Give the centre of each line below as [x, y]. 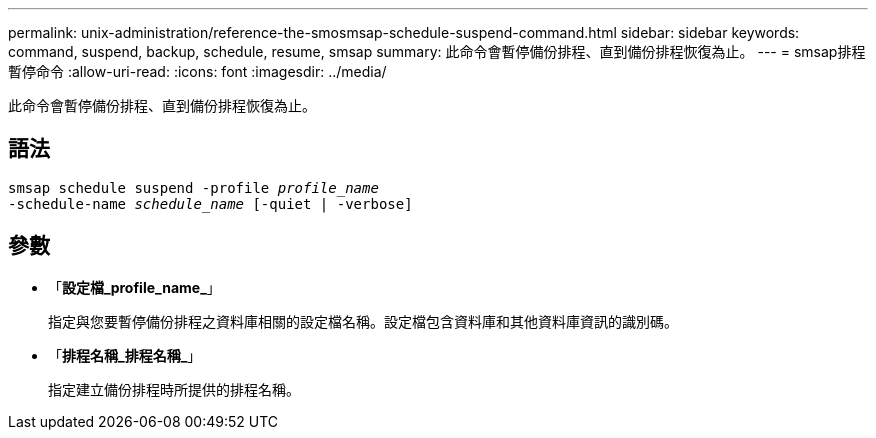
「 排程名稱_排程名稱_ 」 [125, 355]
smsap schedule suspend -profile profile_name [193, 187]
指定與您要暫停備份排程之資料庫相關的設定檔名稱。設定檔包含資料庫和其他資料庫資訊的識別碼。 [363, 321]
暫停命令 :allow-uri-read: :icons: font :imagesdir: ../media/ [197, 71]
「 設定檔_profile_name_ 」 [134, 287]
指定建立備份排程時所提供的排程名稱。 [174, 389]
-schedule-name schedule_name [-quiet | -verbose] [210, 203]
